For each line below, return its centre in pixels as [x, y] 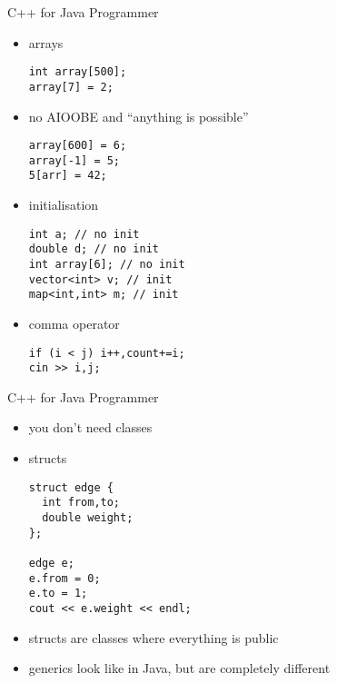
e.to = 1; [58, 594]
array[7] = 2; [71, 87]
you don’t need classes [90, 427]
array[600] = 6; [78, 146]
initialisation [64, 205]
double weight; [88, 517]
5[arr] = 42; [68, 176]
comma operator [74, 323]
